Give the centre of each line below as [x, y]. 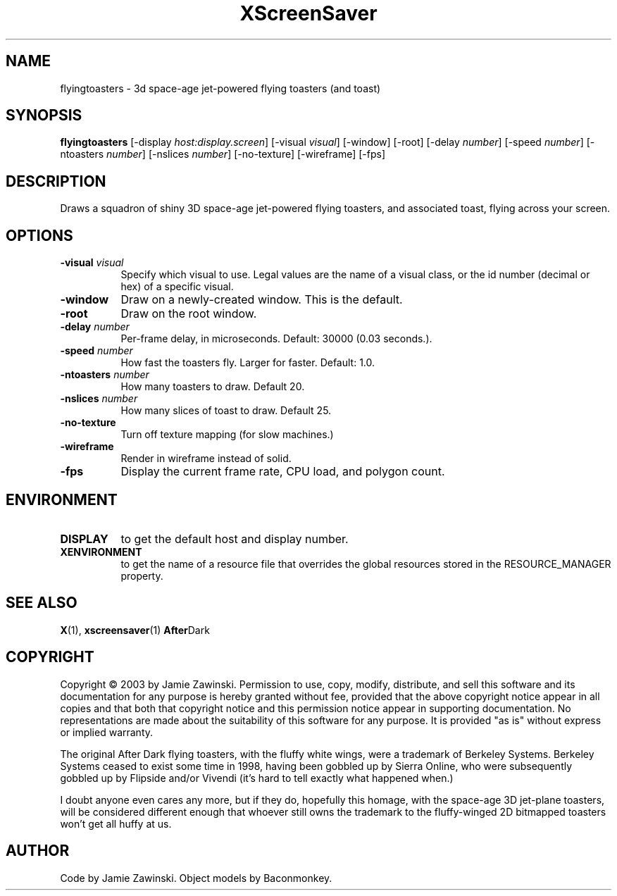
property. [142, 575]
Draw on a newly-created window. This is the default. [262, 300]
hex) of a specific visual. [177, 287]
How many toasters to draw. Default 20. [213, 387]
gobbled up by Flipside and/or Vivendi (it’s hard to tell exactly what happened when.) [257, 778]
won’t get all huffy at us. [116, 823]
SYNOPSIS [44, 116]
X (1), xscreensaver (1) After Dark [135, 630]
